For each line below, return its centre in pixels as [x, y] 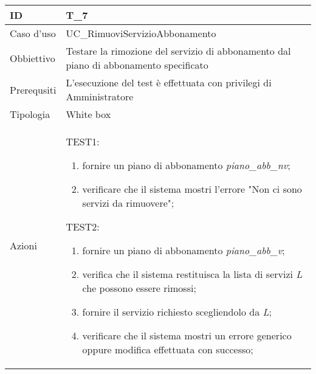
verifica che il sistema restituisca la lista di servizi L [192, 274]
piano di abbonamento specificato [137, 65]
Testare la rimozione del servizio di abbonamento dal [178, 51]
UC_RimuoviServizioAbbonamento [141, 33]
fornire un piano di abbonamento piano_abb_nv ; [186, 165]
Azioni [23, 245]
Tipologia [30, 114]
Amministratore [100, 96]
